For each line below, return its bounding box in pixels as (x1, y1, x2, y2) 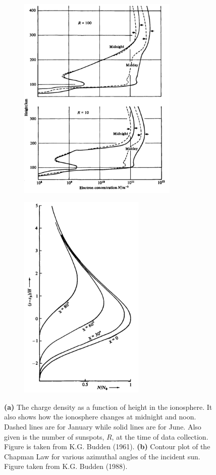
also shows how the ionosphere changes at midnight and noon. (4, 411, 196, 422)
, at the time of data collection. (112, 431, 208, 442)
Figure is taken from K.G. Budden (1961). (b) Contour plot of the (4, 441, 210, 452)
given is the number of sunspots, (4, 431, 104, 442)
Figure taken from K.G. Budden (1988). (4, 461, 128, 471)
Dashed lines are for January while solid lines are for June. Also (4, 421, 201, 432)
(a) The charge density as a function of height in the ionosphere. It (4, 401, 212, 412)
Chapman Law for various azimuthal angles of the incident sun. (4, 451, 200, 461)
